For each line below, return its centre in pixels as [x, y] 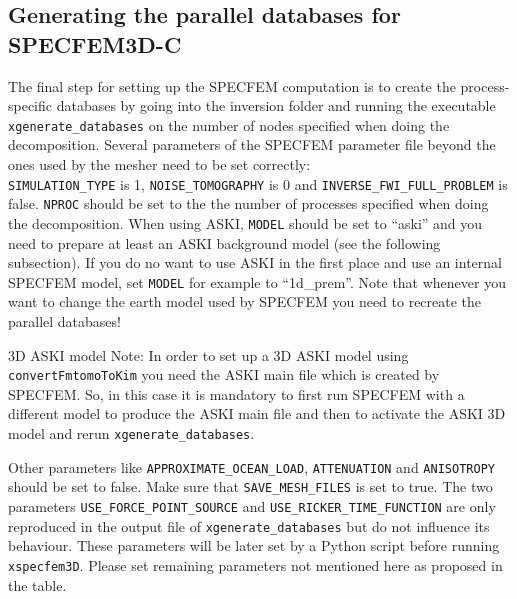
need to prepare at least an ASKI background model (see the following [224, 242]
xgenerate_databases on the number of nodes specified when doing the [229, 124]
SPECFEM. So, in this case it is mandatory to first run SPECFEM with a [236, 393]
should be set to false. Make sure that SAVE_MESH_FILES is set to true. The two [250, 486]
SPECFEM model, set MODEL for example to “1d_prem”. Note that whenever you [257, 281]
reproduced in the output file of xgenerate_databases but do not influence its [249, 525]
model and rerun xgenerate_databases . [131, 433]
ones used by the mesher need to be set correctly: [159, 164]
